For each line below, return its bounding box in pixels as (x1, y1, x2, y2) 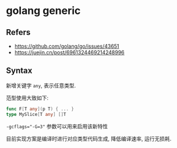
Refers (6, 27, 31, 37)
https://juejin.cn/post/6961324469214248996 (14, 49, 125, 56)
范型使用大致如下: (6, 94, 49, 101)
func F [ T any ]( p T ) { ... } (6, 106, 75, 112)
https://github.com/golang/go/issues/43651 (14, 43, 119, 50)
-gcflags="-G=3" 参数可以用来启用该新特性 (6, 122, 108, 129)
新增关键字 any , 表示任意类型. (6, 82, 76, 89)
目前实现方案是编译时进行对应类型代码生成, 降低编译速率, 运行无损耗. (6, 135, 172, 142)
